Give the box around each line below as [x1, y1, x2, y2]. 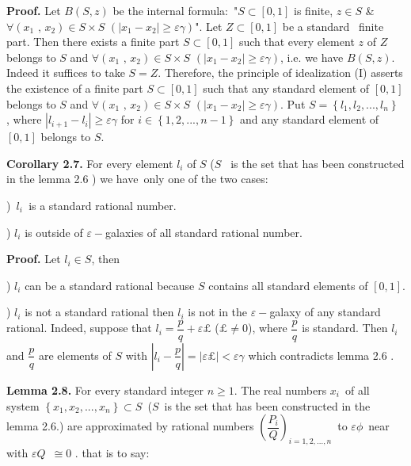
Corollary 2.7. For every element [6, 155, 173, 171]
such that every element [238, 33, 355, 50]
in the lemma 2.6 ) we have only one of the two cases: [6, 170, 268, 187]
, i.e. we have [280, 48, 344, 65]
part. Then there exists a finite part [6, 33, 180, 50]
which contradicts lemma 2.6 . [248, 346, 394, 363]
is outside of [25, 223, 83, 240]
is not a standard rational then [25, 304, 174, 320]
